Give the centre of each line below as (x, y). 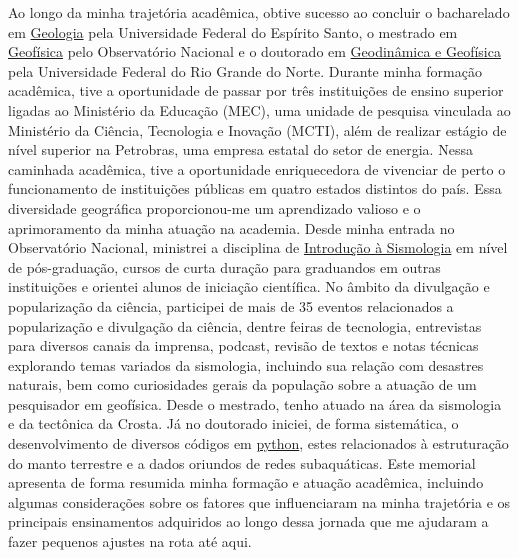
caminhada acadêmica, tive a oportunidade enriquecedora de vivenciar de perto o (257, 168)
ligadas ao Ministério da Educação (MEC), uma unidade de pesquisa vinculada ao (259, 109)
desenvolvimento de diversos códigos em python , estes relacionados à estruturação (258, 443)
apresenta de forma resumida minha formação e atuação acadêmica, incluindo (246, 482)
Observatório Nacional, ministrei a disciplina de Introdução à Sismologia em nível (258, 247)
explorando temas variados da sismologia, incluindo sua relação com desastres (246, 364)
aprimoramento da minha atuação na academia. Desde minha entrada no (231, 227)
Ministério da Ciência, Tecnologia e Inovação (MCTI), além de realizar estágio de (257, 129)
